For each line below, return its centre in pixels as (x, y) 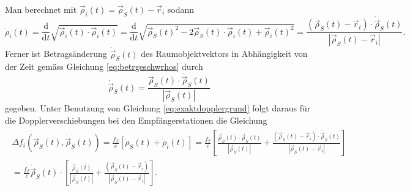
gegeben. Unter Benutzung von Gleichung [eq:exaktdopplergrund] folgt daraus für (158, 108)
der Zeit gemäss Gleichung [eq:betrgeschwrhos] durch (104, 66)
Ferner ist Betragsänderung (56, 54)
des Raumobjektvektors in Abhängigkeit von (224, 54)
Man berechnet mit (41, 9)
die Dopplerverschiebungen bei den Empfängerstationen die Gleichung (136, 120)
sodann (181, 9)
